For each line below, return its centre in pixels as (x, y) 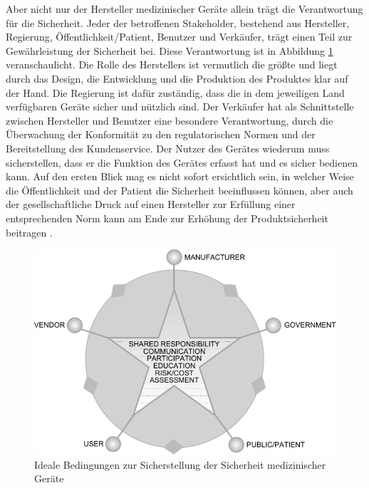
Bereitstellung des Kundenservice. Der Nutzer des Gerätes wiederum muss (168, 148)
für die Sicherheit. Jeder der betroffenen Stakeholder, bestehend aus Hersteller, (178, 22)
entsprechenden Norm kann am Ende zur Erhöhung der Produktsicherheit (167, 218)
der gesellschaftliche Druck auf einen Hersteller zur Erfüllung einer (151, 204)
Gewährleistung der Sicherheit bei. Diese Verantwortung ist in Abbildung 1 (170, 50)
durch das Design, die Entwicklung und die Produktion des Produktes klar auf (177, 78)
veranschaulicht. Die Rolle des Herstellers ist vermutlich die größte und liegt (172, 64)
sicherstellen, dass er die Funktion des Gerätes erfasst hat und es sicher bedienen (182, 162)
